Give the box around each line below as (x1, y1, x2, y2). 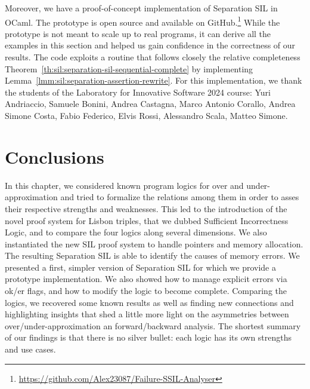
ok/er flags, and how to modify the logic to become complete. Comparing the (5, 284, 287, 297)
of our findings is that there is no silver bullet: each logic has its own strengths (5, 331, 292, 344)
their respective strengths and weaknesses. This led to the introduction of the (5, 202, 287, 215)
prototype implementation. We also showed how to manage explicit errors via (5, 272, 287, 285)
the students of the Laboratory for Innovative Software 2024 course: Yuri (5, 85, 271, 98)
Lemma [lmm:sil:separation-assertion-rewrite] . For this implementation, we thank (5, 74, 302, 87)
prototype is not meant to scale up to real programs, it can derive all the (5, 27, 271, 39)
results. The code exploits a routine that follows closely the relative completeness (5, 51, 300, 63)
